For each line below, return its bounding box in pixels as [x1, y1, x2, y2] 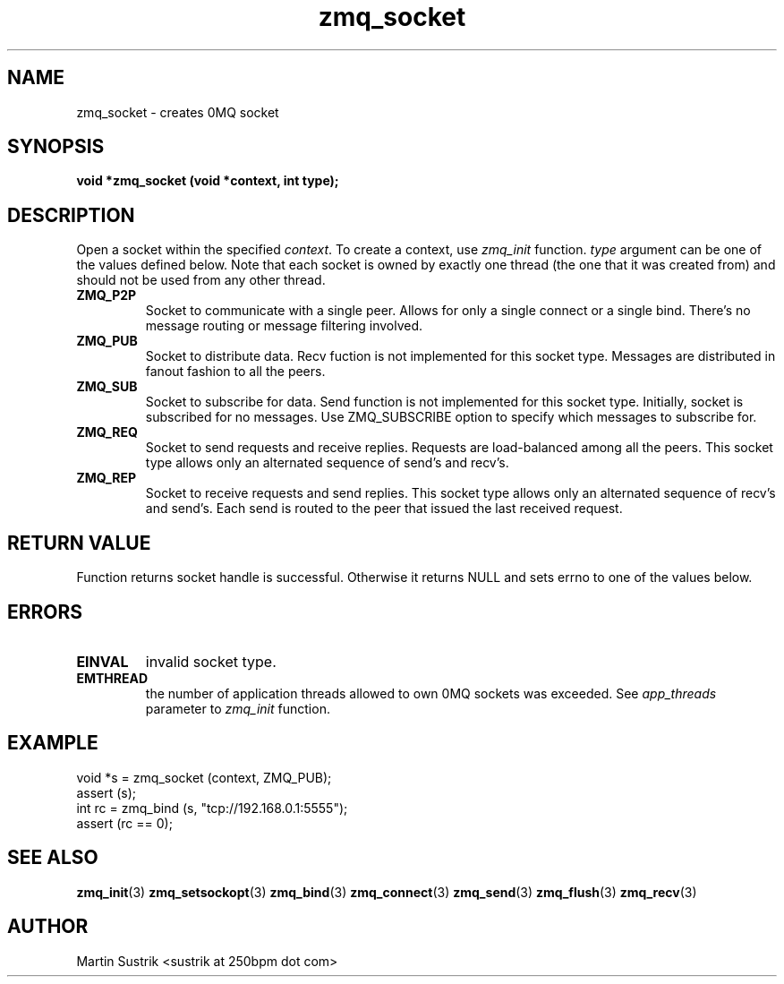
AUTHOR [7, 915, 89, 938]
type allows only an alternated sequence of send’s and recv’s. [145, 455, 509, 471]
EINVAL [76, 652, 129, 671]
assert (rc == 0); [76, 815, 173, 831]
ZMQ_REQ [76, 424, 138, 441]
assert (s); [76, 784, 137, 800]
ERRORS [7, 600, 83, 623]
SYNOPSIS [7, 135, 105, 158]
